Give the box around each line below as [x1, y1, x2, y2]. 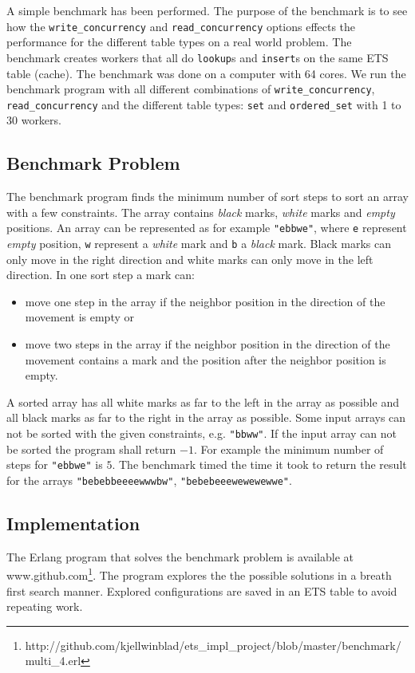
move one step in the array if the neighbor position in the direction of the [25, 293, 385, 309]
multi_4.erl [25, 652, 81, 669]
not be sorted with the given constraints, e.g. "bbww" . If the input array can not [6, 425, 397, 442]
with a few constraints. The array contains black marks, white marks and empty [6, 203, 395, 220]
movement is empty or [25, 309, 134, 325]
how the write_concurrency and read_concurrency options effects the [6, 18, 356, 34]
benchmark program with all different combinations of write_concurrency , [6, 81, 375, 97]
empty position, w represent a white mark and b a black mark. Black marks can [6, 235, 392, 252]
